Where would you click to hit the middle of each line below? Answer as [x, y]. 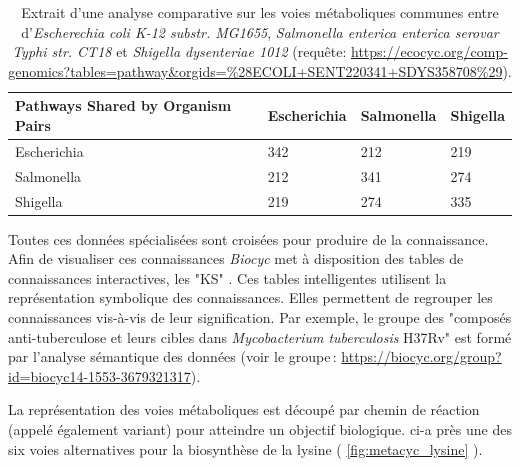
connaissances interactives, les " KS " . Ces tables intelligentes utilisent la [227, 277]
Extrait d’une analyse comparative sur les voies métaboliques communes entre [260, 12]
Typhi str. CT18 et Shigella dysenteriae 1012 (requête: [179, 51]
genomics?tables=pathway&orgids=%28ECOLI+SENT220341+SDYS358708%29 [255, 70]
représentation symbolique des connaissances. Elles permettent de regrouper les [250, 297]
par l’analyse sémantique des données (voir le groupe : [172, 356]
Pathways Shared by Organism [123, 105]
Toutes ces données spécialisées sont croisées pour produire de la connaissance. [248, 238]
